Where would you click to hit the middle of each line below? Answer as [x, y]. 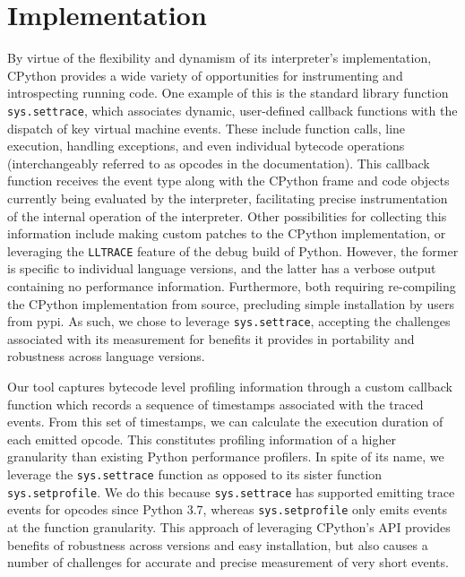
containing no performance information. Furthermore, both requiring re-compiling [232, 285]
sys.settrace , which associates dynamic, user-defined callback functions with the [232, 110]
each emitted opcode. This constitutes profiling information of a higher [202, 439]
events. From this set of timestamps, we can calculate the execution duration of [225, 422]
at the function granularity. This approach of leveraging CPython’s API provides [229, 526]
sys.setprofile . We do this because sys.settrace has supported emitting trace [231, 491]
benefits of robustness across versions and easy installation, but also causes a [218, 544]
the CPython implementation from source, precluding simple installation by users [231, 303]
